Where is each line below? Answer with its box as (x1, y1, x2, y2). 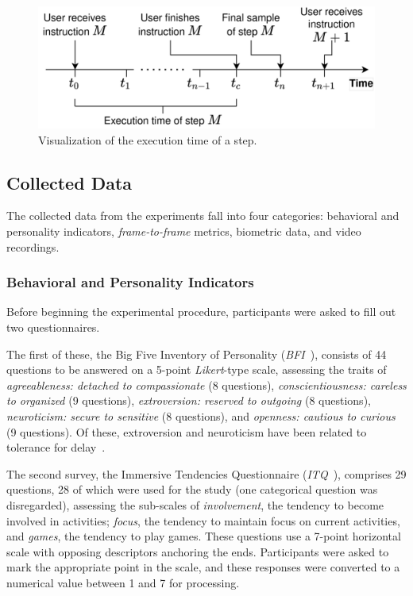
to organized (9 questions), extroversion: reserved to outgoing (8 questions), (6, 392, 371, 409)
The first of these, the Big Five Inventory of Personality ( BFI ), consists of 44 (6, 345, 387, 362)
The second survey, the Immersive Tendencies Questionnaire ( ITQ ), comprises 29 (6, 465, 407, 482)
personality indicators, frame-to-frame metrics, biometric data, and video (6, 223, 361, 240)
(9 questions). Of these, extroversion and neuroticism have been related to (6, 423, 367, 440)
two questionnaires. (6, 319, 100, 336)
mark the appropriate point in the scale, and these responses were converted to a (6, 559, 400, 575)
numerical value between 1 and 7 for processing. (6, 574, 240, 590)
